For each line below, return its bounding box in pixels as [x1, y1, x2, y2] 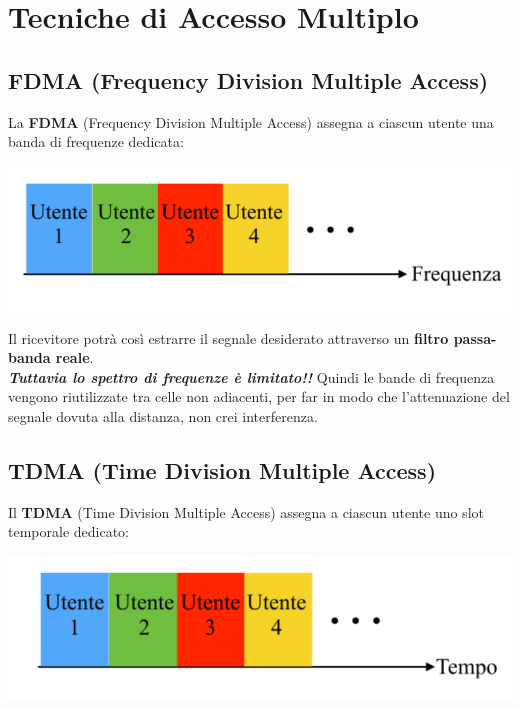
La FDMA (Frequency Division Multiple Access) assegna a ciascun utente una [8, 111, 494, 132]
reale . [55, 347, 94, 368]
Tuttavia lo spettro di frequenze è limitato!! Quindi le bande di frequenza [8, 366, 495, 387]
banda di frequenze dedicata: [8, 131, 184, 152]
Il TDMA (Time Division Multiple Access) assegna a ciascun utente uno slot [8, 501, 484, 522]
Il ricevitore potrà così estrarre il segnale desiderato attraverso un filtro [8, 327, 449, 348]
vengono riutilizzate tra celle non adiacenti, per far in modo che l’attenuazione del [8, 386, 510, 407]
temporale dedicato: [8, 521, 129, 542]
